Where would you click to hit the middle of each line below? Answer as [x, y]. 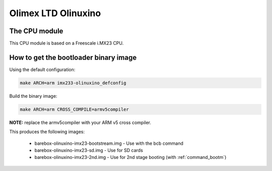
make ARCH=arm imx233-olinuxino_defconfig [73, 83]
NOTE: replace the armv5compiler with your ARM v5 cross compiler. [80, 122]
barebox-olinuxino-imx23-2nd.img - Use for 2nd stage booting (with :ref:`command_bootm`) [130, 157]
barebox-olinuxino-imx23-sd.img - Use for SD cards [89, 150]
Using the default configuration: [42, 69]
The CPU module [36, 31]
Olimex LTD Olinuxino [55, 13]
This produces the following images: [47, 132]
